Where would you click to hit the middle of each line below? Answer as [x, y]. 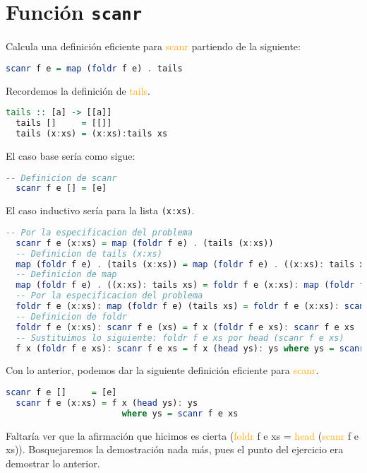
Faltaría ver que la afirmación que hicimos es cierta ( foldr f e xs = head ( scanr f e [182, 435]
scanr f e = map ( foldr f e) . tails [94, 68]
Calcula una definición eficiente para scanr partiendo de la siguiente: [153, 46]
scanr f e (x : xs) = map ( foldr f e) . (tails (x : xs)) [145, 243]
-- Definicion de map [66, 275]
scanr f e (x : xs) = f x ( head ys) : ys [107, 403]
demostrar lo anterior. [53, 463]
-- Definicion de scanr [61, 178]
